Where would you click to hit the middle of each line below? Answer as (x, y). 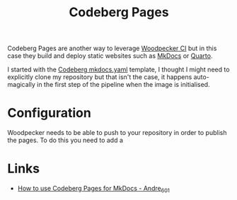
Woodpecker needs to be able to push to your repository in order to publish (117, 133)
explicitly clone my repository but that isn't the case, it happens (100, 77)
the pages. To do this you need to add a (65, 140)
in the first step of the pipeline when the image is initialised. (123, 85)
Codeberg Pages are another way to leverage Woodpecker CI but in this (112, 48)
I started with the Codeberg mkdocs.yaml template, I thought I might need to (118, 70)
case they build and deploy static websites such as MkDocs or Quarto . (110, 56)
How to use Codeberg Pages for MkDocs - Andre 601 (93, 189)
